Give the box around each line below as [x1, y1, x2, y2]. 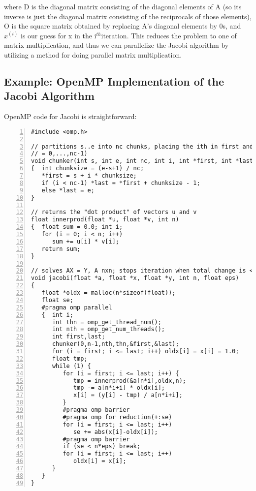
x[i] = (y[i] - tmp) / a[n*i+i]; [73, 392, 183, 399]
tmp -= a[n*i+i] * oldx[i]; [73, 384, 165, 392]
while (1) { [52, 362, 91, 369]
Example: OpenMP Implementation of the [4, 73, 224, 89]
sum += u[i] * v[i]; [52, 238, 119, 245]
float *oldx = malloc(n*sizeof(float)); [41, 289, 176, 296]
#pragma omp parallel [41, 304, 112, 311]
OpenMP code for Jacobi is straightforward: [4, 111, 137, 122]
